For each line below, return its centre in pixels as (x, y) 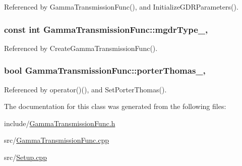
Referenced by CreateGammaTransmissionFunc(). (81, 48)
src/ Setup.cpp (25, 157)
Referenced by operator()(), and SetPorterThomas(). (85, 89)
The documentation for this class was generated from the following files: (115, 106)
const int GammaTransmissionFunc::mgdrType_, (106, 29)
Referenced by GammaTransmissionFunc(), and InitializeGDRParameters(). (121, 7)
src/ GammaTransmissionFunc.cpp (56, 140)
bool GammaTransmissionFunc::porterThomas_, (105, 70)
